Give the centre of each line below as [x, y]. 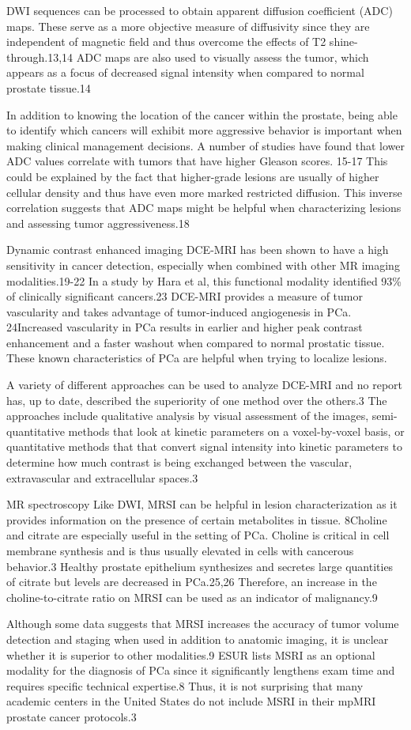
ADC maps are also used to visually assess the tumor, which [222, 57]
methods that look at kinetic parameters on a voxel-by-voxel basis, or [236, 431]
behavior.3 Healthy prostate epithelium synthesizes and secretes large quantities [200, 566]
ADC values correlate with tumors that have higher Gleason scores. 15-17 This [197, 161]
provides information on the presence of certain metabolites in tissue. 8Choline [197, 519]
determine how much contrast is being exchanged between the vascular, [179, 462]
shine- [343, 42]
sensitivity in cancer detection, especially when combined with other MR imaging [203, 265]
